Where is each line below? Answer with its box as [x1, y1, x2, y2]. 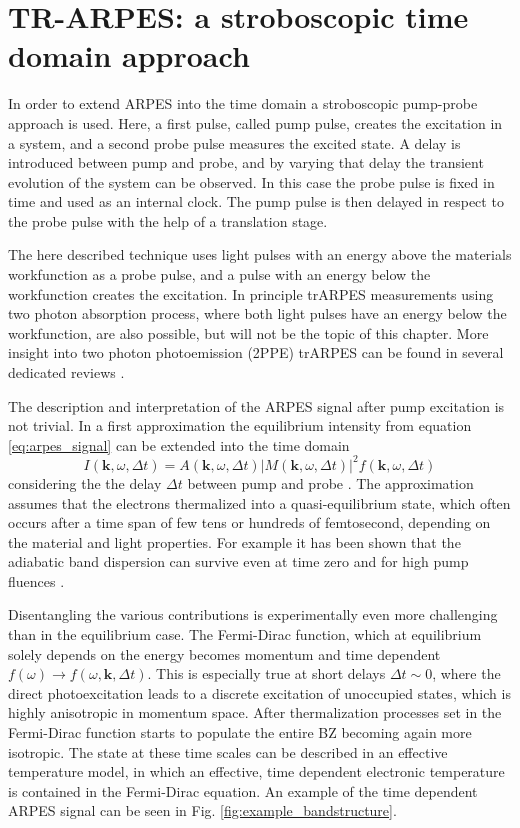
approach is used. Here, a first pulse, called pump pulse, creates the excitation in [8, 112, 503, 133]
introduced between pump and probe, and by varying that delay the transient [8, 152, 484, 173]
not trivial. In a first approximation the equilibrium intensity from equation [8, 415, 472, 436]
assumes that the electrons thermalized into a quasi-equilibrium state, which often [8, 492, 511, 513]
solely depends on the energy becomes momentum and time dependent [8, 643, 441, 664]
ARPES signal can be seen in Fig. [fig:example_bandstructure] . [8, 800, 397, 821]
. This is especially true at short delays [147, 663, 386, 684]
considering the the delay [8, 472, 162, 493]
